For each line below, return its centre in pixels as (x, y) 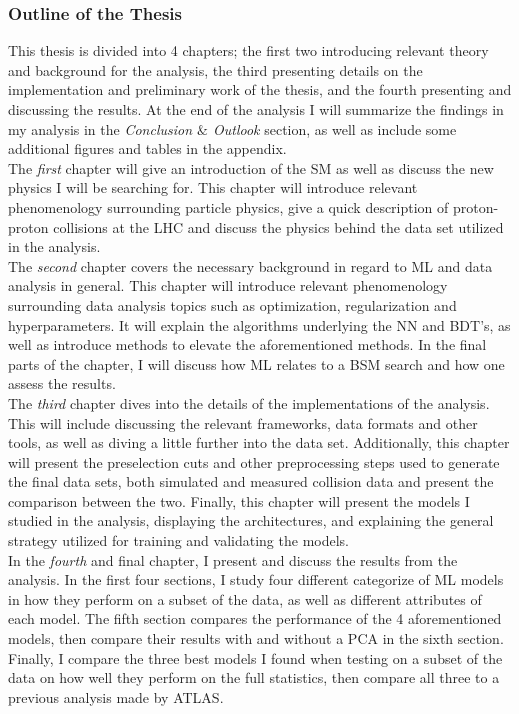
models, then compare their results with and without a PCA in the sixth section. (256, 638)
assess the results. (62, 383)
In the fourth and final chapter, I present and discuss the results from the (233, 559)
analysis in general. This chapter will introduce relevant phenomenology (228, 285)
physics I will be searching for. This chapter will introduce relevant (213, 187)
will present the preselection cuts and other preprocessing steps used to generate (254, 461)
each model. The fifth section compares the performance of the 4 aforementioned (255, 618)
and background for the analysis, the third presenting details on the (215, 69)
